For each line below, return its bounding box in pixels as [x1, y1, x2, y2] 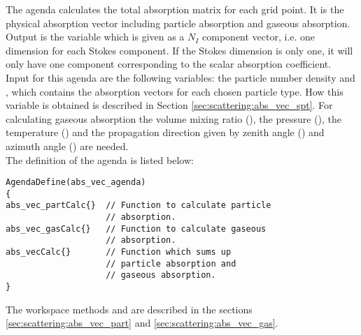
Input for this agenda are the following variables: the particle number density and [6, 70, 355, 84]
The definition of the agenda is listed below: [6, 152, 194, 167]
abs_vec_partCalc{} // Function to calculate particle [6, 200, 271, 211]
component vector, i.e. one [202, 29, 316, 44]
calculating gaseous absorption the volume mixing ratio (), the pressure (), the [6, 111, 342, 126]
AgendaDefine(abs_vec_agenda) [6, 177, 146, 188]
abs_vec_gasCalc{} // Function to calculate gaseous [6, 223, 267, 234]
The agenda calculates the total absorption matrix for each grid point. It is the [6, 2, 344, 16]
